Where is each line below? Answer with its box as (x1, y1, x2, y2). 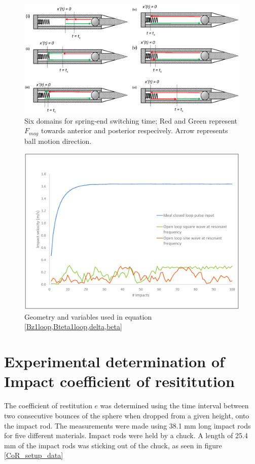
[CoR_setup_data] (4, 450, 63, 460)
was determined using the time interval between (100, 400, 249, 411)
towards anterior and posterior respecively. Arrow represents (41, 125, 228, 136)
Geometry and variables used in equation (24, 311, 152, 322)
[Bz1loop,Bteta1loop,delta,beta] (24, 321, 122, 332)
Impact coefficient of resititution (4, 371, 235, 392)
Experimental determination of (4, 351, 225, 372)
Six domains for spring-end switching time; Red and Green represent (24, 115, 238, 126)
